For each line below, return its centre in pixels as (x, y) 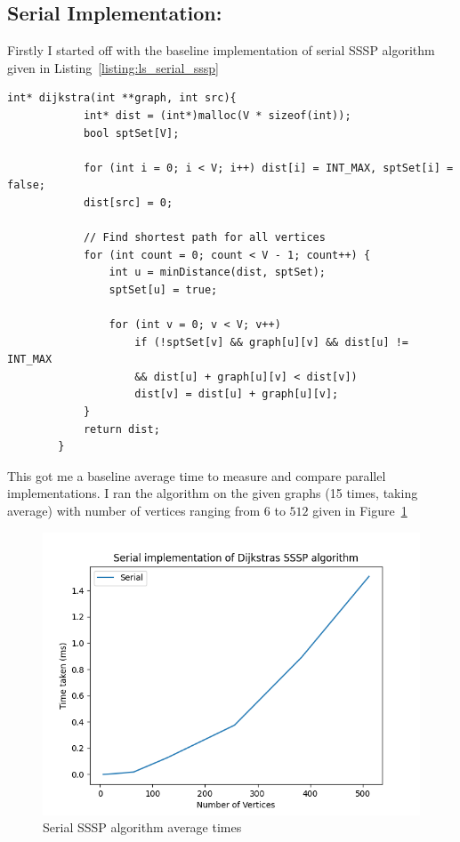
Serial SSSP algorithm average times (142, 827)
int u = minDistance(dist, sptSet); (217, 273)
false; (26, 185)
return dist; (121, 429)
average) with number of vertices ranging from (134, 511)
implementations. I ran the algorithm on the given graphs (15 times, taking (213, 493)
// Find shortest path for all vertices (204, 238)
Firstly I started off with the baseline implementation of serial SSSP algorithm (221, 50)
